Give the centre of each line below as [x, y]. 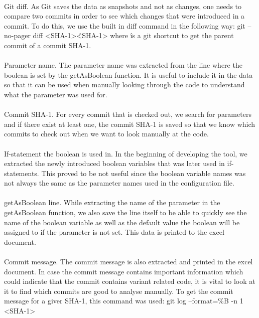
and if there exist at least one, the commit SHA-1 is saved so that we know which [130, 124]
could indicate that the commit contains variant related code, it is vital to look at [130, 281]
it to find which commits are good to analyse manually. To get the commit [119, 291]
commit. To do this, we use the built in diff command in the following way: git [125, 25]
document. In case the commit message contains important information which [124, 271]
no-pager [17, 35]
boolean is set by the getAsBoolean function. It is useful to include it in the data [128, 74]
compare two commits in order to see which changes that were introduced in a [124, 16]
